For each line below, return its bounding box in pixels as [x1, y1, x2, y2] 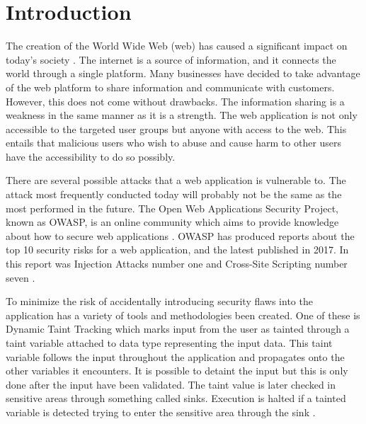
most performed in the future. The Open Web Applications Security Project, [6, 200, 338, 215]
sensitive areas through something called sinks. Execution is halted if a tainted [6, 391, 346, 406]
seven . [6, 270, 35, 285]
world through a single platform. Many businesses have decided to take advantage [6, 66, 360, 81]
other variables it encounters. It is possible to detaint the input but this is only [6, 363, 348, 378]
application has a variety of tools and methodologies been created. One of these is [6, 307, 360, 322]
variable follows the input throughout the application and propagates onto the [6, 349, 345, 364]
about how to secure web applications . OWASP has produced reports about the [6, 228, 355, 243]
